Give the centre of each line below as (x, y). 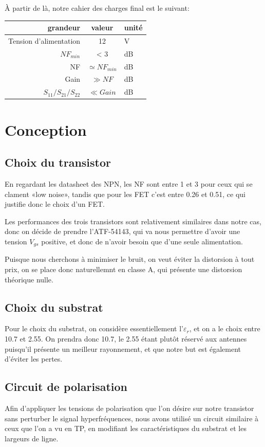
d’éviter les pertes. (34, 359)
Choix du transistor (58, 162)
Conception (46, 129)
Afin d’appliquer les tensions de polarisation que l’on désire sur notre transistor (129, 408)
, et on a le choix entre (225, 328)
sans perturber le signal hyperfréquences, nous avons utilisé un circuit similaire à (132, 418)
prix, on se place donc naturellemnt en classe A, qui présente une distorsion (124, 269)
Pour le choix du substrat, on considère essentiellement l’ (94, 328)
